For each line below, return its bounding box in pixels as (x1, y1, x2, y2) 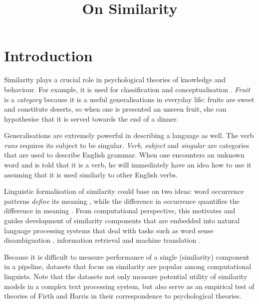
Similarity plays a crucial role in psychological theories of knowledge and (4, 74, 226, 85)
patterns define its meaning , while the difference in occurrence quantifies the (4, 195, 240, 206)
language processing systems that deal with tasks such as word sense (4, 225, 214, 235)
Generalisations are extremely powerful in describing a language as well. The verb (4, 130, 254, 141)
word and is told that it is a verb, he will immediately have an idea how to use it (4, 159, 252, 170)
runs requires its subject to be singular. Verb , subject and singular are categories (4, 140, 250, 150)
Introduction (4, 45, 93, 66)
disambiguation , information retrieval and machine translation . (4, 235, 201, 245)
